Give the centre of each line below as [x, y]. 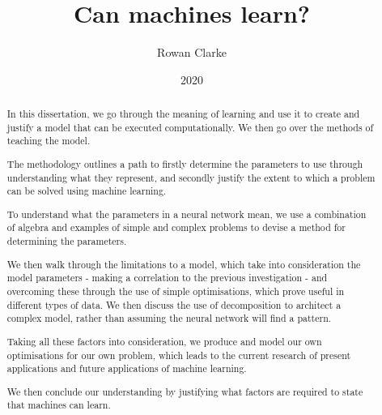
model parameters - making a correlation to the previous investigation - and [167, 278]
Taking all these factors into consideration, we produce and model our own [164, 341]
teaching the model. [49, 141]
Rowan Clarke [192, 52]
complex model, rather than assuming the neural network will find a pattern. [169, 318]
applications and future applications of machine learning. [127, 368]
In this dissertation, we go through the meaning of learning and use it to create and [183, 114]
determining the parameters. [67, 241]
